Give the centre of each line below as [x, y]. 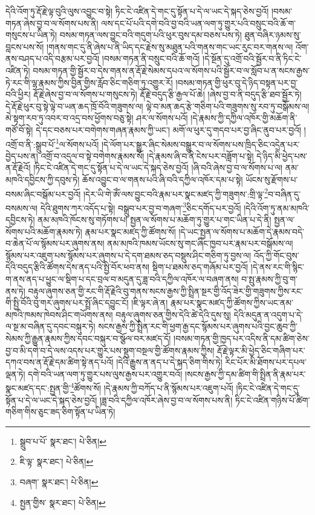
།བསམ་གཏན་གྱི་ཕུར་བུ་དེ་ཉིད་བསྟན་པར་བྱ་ [237, 82]
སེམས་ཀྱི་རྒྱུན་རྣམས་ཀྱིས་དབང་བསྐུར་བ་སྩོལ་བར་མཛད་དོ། [88, 338]
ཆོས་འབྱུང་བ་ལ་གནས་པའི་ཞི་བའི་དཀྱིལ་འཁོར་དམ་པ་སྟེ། [162, 179]
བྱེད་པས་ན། [22, 155]
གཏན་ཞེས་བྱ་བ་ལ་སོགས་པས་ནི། [52, 23]
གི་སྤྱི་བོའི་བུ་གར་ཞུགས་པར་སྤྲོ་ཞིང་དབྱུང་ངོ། [67, 303]
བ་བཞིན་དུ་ [284, 194]
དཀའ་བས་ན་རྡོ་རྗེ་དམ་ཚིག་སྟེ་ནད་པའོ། [60, 362]
